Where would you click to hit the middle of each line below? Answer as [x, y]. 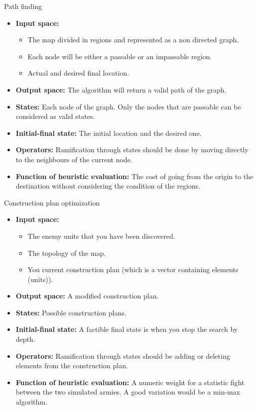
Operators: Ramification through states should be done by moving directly [132, 150]
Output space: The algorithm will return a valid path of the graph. [121, 89]
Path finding [23, 6]
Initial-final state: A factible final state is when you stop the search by [127, 329]
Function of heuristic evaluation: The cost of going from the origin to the [134, 176]
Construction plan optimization [52, 202]
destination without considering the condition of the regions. [108, 186]
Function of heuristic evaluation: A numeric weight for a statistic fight [130, 382]
